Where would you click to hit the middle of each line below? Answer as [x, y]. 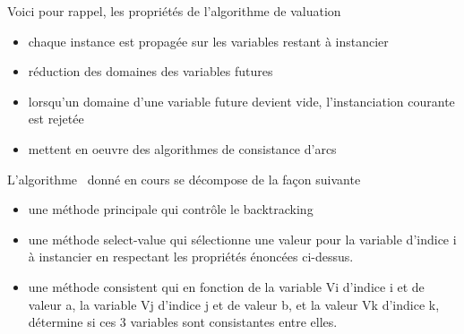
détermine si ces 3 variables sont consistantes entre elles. [183, 322]
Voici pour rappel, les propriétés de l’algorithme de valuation [174, 11]
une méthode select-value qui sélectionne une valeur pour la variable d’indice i [242, 239]
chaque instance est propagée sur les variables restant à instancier [208, 41]
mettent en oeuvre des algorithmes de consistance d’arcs [182, 148]
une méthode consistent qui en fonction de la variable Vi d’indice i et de [226, 286]
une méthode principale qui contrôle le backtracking [171, 209]
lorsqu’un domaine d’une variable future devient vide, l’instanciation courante [241, 101]
